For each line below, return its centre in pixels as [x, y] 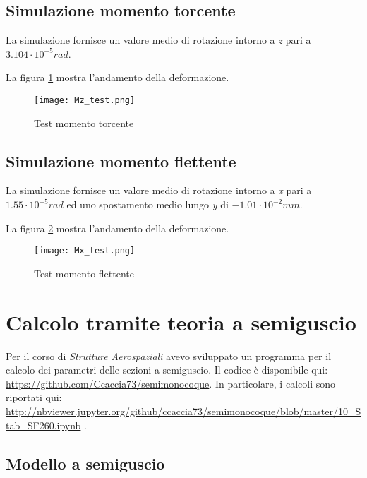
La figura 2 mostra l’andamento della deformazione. [118, 228]
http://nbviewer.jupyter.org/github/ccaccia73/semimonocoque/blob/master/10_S [183, 411]
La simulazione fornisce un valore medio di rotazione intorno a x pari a [159, 190]
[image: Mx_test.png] [85, 251]
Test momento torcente [84, 123]
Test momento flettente [84, 273]
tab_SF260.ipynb [43, 425]
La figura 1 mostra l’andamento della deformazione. [118, 77]
